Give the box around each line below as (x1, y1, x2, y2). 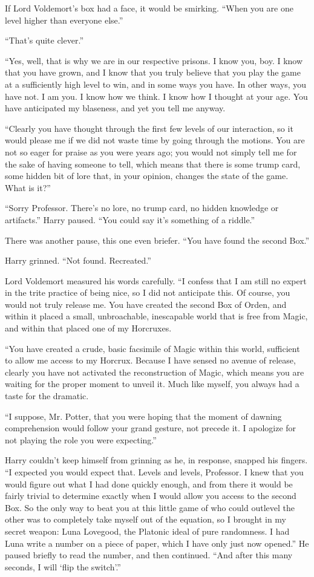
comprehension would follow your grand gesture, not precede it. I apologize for (5, 422, 296, 434)
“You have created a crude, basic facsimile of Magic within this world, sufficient (5, 342, 300, 354)
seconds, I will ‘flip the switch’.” (5, 560, 121, 573)
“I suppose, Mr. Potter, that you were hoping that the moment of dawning (5, 409, 282, 422)
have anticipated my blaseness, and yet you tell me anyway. (5, 102, 226, 114)
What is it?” (5, 181, 51, 194)
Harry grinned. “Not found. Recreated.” (5, 254, 151, 267)
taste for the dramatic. (5, 390, 89, 402)
